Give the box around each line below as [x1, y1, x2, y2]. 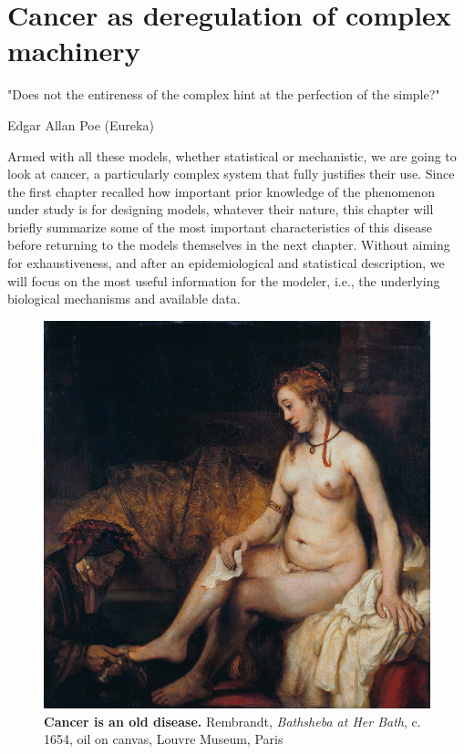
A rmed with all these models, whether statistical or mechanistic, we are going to [7, 146, 457, 165]
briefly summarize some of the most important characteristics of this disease [7, 217, 432, 236]
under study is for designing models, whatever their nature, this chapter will [7, 200, 434, 219]
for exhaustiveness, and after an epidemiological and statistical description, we [7, 253, 445, 273]
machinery [7, 32, 140, 69]
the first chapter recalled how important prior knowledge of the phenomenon [7, 181, 435, 201]
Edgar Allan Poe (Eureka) [7, 115, 154, 134]
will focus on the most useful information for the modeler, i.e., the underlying [7, 271, 440, 290]
